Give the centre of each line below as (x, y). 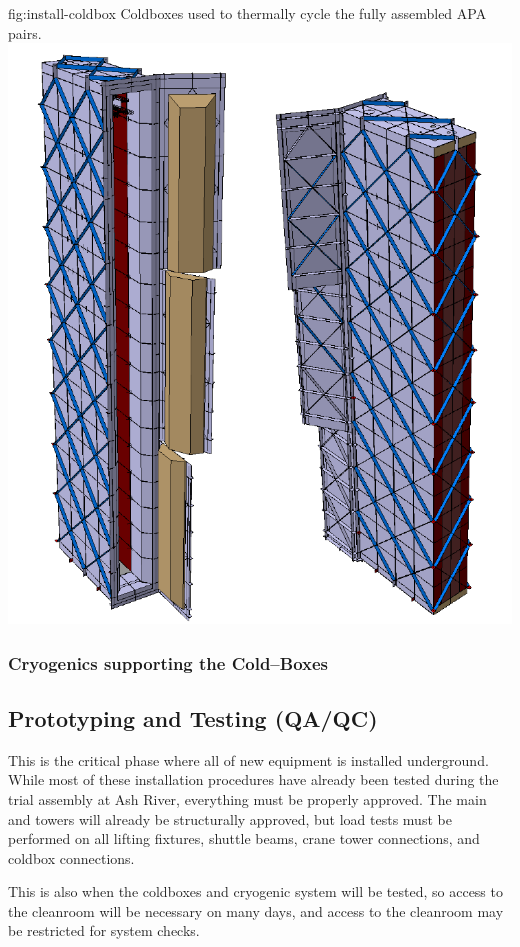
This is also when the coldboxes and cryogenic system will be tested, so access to (255, 891)
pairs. (25, 32)
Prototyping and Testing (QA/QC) (193, 717)
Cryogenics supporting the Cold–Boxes (168, 662)
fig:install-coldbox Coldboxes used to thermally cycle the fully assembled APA (247, 13)
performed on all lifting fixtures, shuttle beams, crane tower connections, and (244, 838)
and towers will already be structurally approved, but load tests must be (230, 818)
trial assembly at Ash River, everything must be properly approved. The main (247, 798)
